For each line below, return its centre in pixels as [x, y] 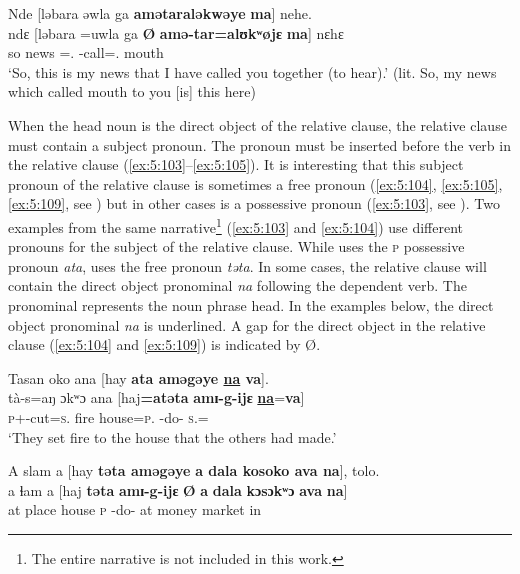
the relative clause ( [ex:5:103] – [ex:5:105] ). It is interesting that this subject [236, 164]
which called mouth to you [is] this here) [132, 91]
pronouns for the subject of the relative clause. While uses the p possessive [236, 246]
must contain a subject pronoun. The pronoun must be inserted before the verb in [259, 144]
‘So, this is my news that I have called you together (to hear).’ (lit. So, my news [252, 71]
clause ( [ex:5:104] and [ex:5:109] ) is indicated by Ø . [164, 344]
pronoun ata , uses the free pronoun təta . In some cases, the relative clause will [247, 265]
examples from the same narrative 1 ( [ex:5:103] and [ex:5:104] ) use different [236, 225]
